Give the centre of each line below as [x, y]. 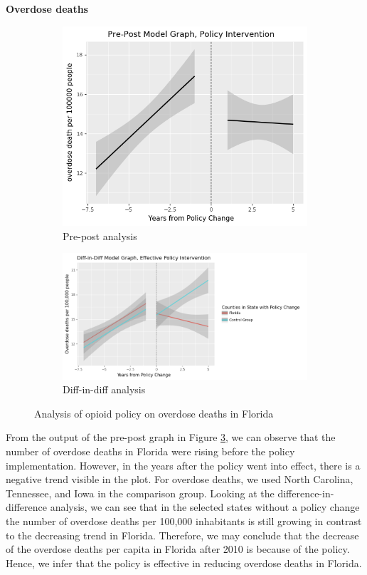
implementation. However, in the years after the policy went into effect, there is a [183, 465]
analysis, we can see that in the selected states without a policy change [205, 507]
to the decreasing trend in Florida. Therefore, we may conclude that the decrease [182, 535]
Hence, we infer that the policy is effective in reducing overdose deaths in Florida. [184, 563]
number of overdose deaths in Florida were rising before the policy [150, 451]
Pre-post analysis [100, 235]
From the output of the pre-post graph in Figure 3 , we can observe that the [171, 437]
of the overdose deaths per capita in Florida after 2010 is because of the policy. [178, 549]
